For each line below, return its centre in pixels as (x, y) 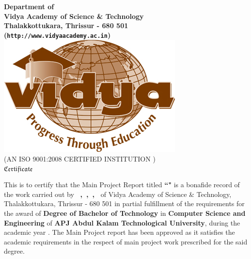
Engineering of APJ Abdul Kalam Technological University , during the (122, 222)
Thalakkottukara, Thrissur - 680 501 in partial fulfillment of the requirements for (124, 203)
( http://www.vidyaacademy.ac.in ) (57, 35)
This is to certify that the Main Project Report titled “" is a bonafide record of (122, 185)
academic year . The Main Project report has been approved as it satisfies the (119, 232)
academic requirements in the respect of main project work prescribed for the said (126, 241)
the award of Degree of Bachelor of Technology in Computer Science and (125, 213)
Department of (29, 6)
